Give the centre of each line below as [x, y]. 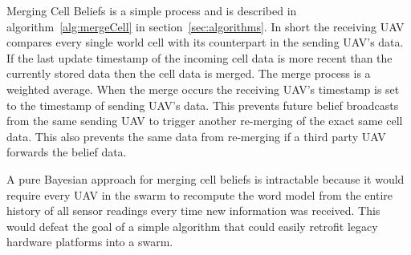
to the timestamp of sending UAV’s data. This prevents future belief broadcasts [203, 105]
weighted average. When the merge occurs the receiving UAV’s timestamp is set [203, 89]
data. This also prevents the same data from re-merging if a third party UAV [196, 136]
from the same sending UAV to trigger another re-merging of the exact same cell [205, 121]
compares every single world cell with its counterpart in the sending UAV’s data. [205, 42]
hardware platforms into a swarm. [90, 242]
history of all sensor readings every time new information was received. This [193, 210]
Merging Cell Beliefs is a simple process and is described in [152, 10]
